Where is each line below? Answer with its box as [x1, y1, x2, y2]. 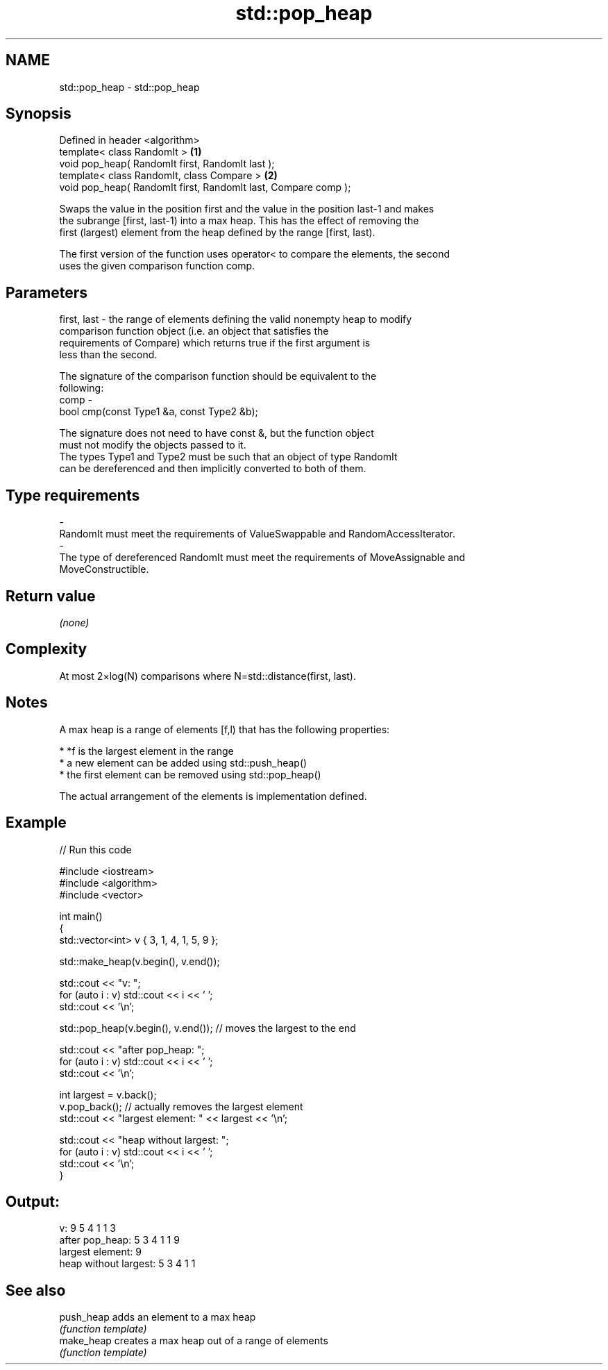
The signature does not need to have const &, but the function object [59, 427, 374, 440]
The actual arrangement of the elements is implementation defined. [59, 790, 367, 802]
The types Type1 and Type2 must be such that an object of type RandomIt [59, 451, 398, 463]
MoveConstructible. [59, 563, 149, 576]
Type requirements [6, 486, 140, 504]
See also [6, 1281, 66, 1299]
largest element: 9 [59, 1246, 142, 1258]
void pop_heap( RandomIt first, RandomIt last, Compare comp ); [59, 181, 351, 194]
